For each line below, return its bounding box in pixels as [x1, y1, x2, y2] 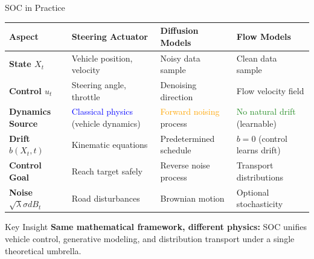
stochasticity [236, 197, 283, 210]
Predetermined [160, 132, 215, 144]
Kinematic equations [71, 138, 148, 150]
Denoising [160, 78, 197, 91]
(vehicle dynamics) [71, 117, 141, 129]
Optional [236, 185, 269, 198]
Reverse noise [160, 159, 210, 171]
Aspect [9, 30, 39, 42]
